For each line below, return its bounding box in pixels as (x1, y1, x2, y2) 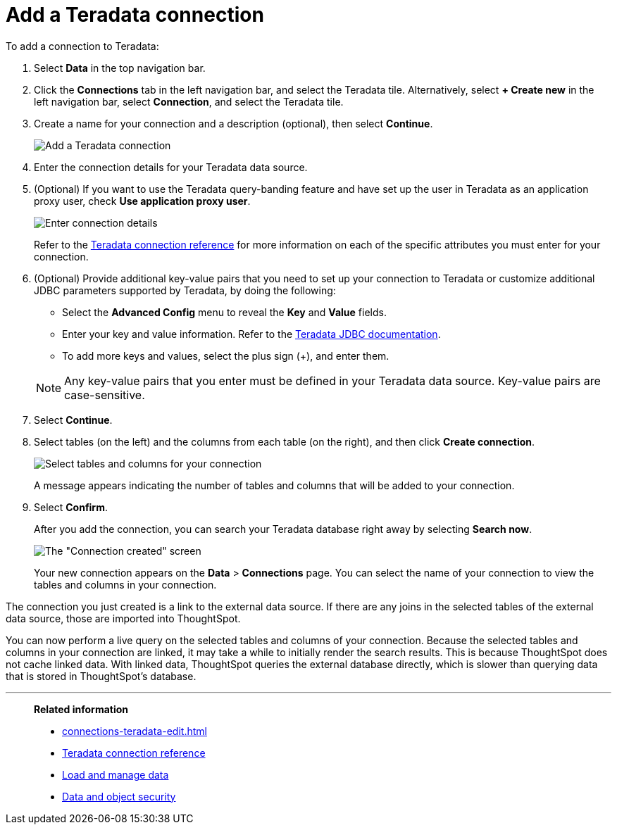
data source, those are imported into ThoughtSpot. (6, 612, 241, 624)
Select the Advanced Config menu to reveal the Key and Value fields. (62, 306, 387, 318)
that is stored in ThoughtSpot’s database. (6, 669, 197, 682)
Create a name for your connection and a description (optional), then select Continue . (34, 117, 433, 130)
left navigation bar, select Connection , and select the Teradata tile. (34, 95, 344, 108)
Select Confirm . (34, 501, 108, 513)
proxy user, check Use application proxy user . (34, 194, 251, 207)
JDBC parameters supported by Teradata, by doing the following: (34, 284, 336, 296)
